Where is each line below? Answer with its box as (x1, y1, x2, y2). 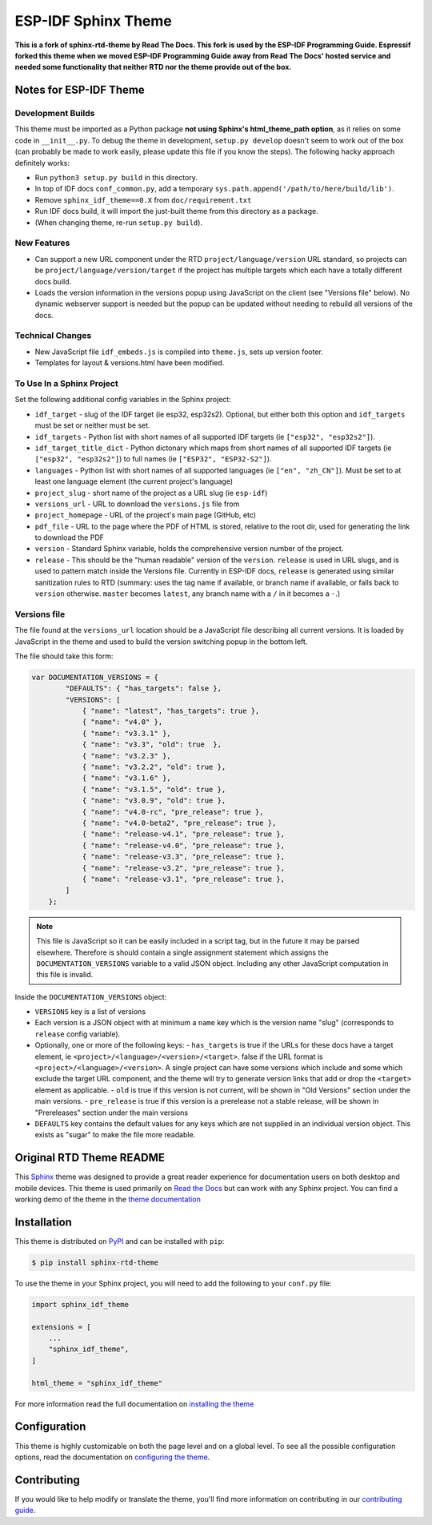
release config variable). (34, 1029, 121, 1039)
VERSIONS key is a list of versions (34, 1007, 146, 1016)
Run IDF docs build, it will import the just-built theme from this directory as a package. (34, 207, 319, 216)
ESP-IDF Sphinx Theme (14, 12, 172, 30)
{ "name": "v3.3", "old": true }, (82, 740, 222, 749)
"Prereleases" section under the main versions (34, 1108, 188, 1117)
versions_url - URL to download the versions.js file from (34, 499, 240, 509)
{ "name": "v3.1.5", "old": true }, (82, 785, 226, 794)
